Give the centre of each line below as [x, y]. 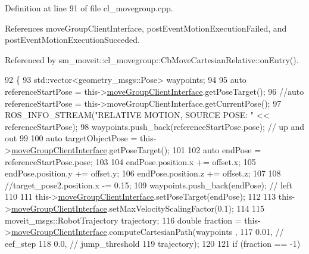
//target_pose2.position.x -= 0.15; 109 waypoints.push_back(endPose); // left [149, 185]
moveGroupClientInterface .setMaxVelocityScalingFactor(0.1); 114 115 [138, 208]
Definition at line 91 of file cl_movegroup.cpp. [89, 8]
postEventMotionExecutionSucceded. [72, 40]
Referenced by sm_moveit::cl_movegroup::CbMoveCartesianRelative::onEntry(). [152, 59]
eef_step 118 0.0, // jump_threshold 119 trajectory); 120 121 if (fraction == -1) [153, 243]
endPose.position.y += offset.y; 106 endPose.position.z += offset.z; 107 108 [143, 173]
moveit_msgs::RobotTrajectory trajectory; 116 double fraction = [123, 220]
